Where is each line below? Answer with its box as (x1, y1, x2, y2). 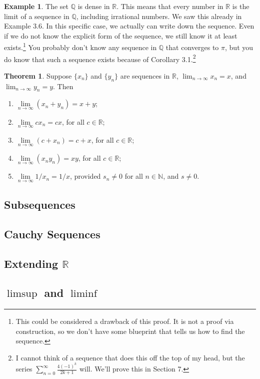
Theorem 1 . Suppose (4, 70, 72, 81)
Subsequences (4, 196, 75, 212)
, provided (69, 171, 101, 181)
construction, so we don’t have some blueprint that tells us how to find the (15, 325, 245, 336)
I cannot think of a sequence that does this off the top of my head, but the (15, 352, 245, 362)
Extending (4, 255, 58, 271)
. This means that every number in (116, 1, 223, 11)
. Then (53, 81, 73, 91)
